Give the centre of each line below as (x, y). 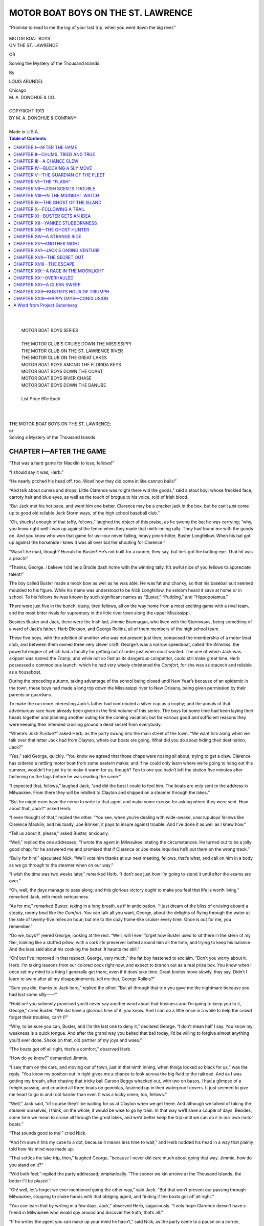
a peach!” (19, 559)
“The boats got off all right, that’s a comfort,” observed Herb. (70, 1049)
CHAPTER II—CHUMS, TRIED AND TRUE (54, 154)
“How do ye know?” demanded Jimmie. (49, 1058)
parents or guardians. (31, 695)
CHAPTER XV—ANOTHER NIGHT (47, 243)
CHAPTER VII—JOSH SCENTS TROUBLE (54, 188)
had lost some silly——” (33, 995)
